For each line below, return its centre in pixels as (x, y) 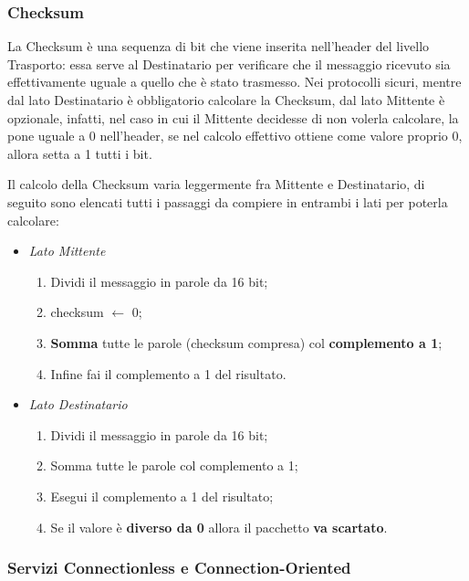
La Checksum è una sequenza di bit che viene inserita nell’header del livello (219, 46)
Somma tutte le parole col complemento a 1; (174, 465)
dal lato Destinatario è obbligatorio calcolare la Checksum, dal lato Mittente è (226, 100)
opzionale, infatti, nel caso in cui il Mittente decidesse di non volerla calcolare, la (233, 117)
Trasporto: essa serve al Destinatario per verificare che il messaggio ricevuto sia (229, 63)
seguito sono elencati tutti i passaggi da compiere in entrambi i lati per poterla (228, 201)
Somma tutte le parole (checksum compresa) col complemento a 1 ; (246, 342)
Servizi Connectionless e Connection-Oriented (179, 568)
